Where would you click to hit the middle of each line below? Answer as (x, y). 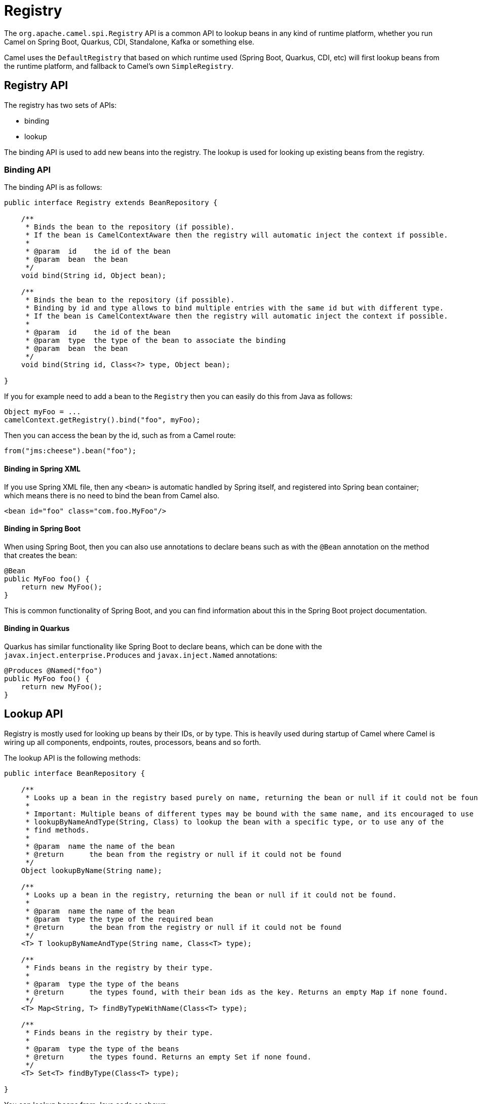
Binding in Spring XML (42, 468)
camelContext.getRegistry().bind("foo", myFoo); (102, 420)
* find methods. (57, 830)
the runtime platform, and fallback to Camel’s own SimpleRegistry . (119, 66)
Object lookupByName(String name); (91, 870)
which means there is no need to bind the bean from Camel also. (112, 495)
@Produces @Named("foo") (53, 671)
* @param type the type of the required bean (119, 919)
